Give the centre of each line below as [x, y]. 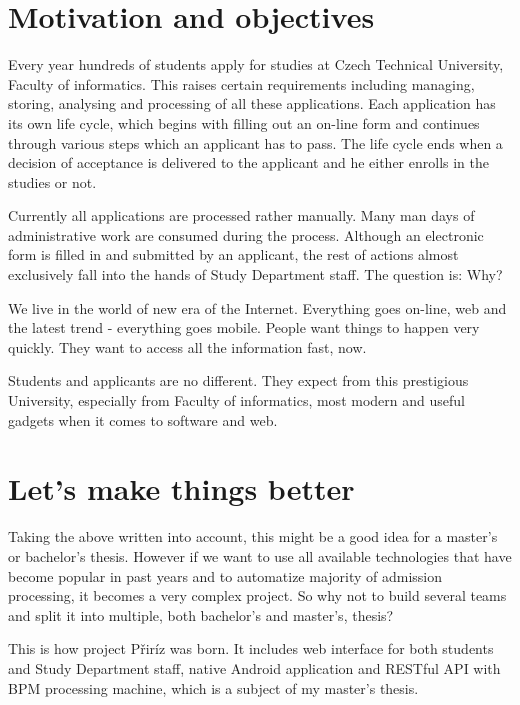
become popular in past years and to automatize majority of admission [225, 575]
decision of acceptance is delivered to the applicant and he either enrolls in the [248, 162]
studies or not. [52, 181]
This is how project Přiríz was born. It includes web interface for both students [251, 648]
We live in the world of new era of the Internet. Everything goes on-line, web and [257, 307]
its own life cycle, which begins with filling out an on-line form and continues [244, 122]
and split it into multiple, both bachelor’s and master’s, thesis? [201, 614]
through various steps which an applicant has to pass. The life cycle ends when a [255, 142]
